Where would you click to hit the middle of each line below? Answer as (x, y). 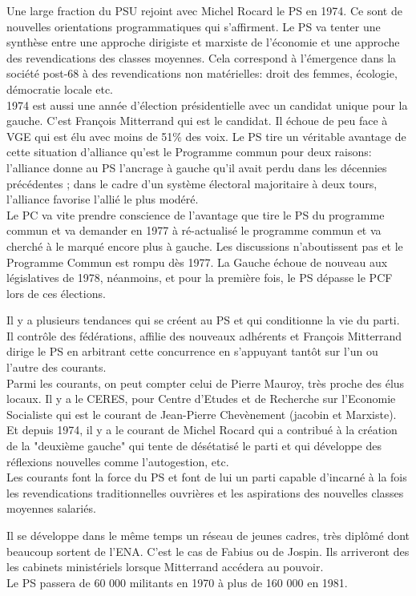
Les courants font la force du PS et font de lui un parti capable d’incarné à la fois (207, 477)
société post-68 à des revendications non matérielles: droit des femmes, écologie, (202, 73)
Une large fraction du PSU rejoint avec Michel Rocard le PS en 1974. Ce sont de (204, 10)
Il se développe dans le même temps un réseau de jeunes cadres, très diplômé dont (208, 535)
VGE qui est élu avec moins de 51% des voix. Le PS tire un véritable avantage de (206, 136)
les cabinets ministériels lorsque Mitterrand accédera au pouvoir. (165, 567)
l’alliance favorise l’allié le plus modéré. (103, 199)
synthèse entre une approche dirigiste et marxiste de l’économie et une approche (203, 42)
